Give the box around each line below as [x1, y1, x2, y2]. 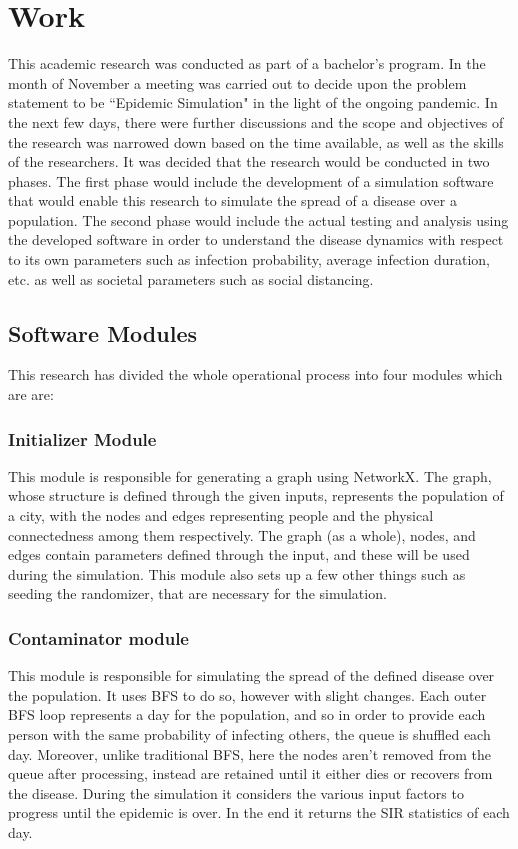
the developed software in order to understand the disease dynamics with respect [8, 229, 504, 250]
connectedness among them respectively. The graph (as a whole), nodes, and [8, 524, 476, 545]
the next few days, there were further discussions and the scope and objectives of [8, 111, 504, 132]
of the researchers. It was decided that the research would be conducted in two [8, 151, 490, 172]
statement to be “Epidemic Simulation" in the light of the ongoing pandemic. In [8, 92, 498, 113]
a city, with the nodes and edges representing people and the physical [8, 505, 434, 526]
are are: [8, 384, 54, 405]
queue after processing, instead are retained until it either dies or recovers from [8, 763, 493, 784]
